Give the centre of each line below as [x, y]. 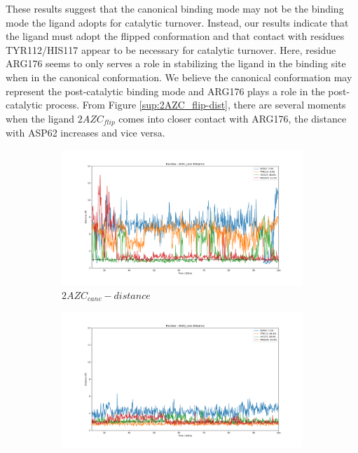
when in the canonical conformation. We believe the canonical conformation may [179, 77]
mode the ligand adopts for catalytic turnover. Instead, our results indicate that [177, 22]
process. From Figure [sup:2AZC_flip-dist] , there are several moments [196, 105]
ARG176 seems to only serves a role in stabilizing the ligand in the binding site [176, 63]
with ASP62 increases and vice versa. [85, 133]
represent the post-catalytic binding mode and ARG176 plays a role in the [165, 91]
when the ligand [40, 118]
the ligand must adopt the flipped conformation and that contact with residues [175, 36]
